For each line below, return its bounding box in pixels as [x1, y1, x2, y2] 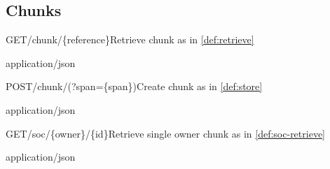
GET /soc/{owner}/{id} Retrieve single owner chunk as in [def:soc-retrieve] [6, 126, 325, 140]
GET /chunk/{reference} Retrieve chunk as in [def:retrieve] [6, 32, 254, 47]
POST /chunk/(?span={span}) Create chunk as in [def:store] [6, 79, 263, 94]
